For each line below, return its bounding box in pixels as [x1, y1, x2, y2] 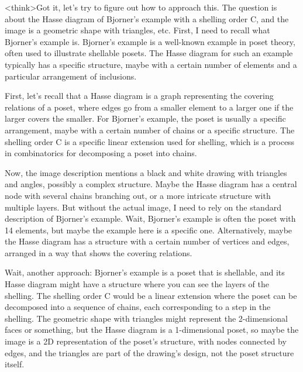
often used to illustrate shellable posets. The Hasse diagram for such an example [5, 47, 293, 59]
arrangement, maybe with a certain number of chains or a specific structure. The [5, 123, 295, 136]
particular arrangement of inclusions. [5, 70, 137, 82]
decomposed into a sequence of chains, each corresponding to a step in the [5, 301, 271, 313]
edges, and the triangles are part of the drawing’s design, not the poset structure [5, 346, 294, 359]
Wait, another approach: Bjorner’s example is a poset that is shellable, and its [5, 266, 285, 278]
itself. [5, 358, 25, 370]
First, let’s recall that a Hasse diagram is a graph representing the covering [5, 89, 274, 102]
